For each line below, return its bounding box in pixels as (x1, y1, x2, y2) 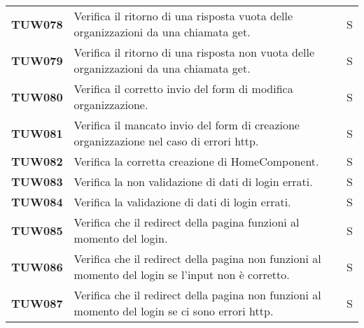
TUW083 (11, 173, 63, 190)
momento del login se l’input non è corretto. (73, 266, 290, 283)
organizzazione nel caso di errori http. (73, 133, 259, 149)
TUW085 (11, 222, 63, 238)
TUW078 (11, 15, 63, 32)
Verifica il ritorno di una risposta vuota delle (73, 8, 293, 24)
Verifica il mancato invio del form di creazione (73, 117, 300, 133)
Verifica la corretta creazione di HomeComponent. (73, 153, 319, 169)
